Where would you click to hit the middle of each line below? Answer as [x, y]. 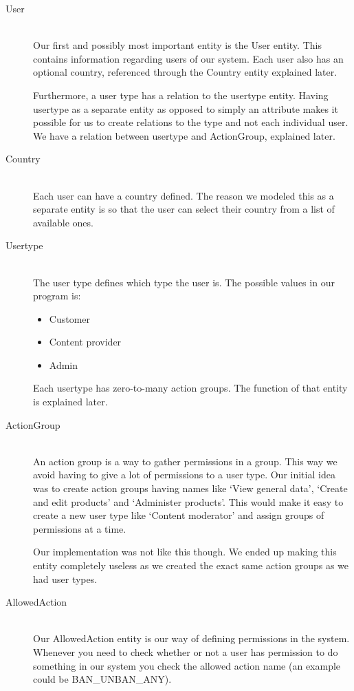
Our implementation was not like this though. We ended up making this [185, 552]
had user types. [65, 578]
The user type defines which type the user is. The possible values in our [184, 282]
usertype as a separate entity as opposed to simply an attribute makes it [186, 108]
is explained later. [70, 402]
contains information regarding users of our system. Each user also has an [188, 58]
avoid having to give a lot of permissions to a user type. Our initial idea [184, 475]
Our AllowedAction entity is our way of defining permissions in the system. [191, 638]
